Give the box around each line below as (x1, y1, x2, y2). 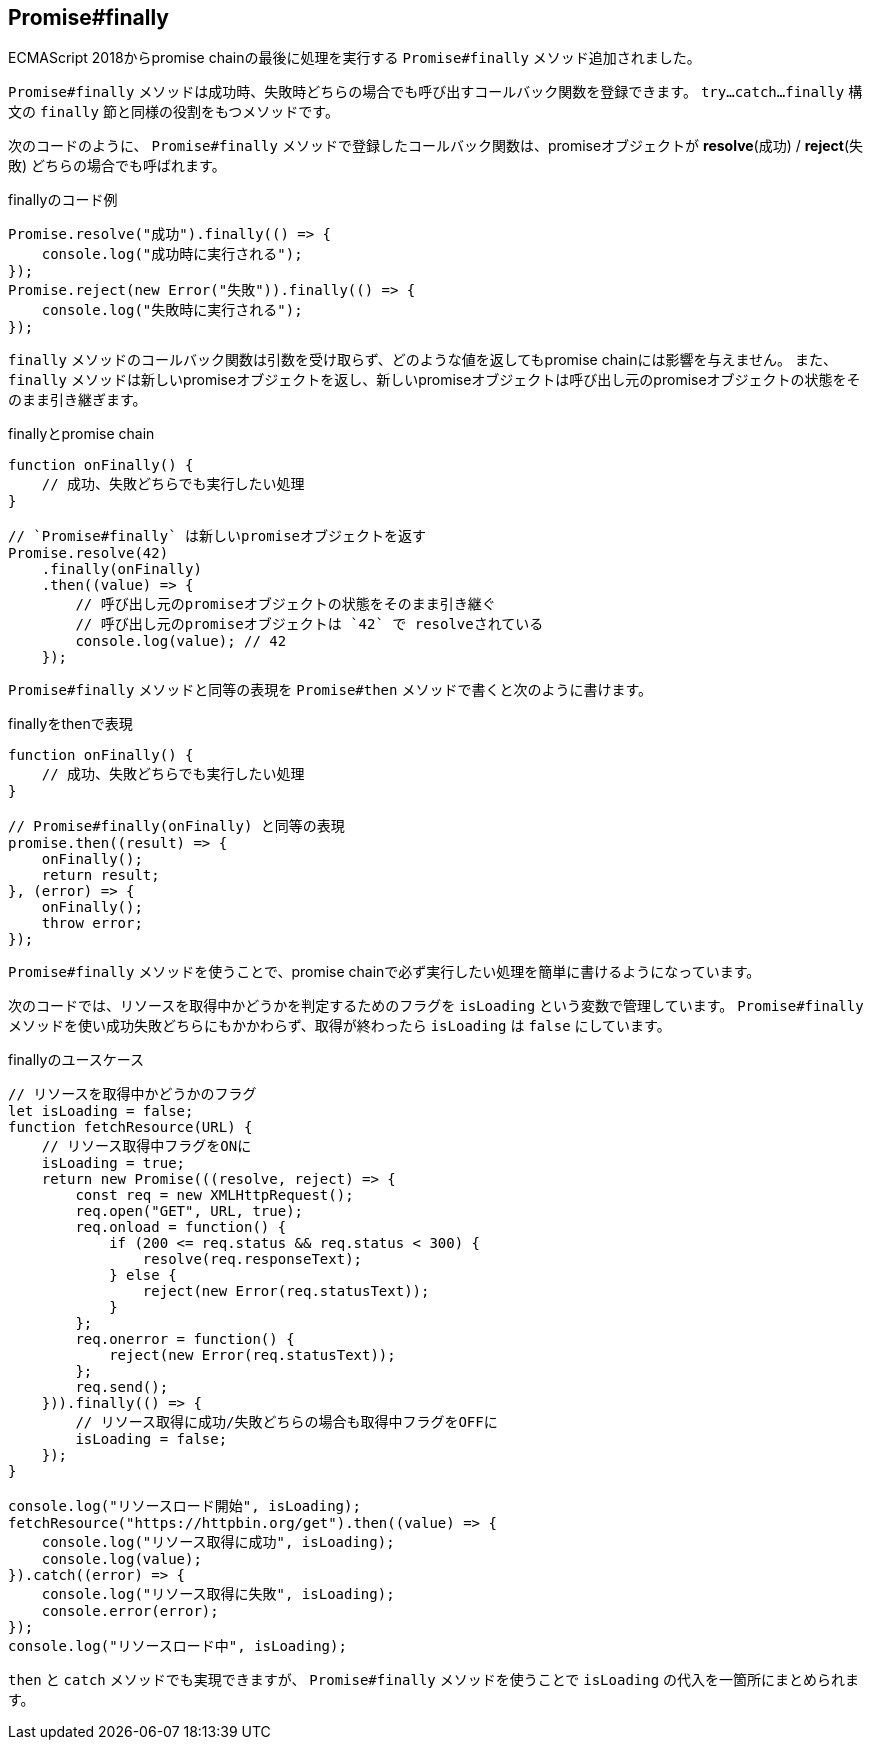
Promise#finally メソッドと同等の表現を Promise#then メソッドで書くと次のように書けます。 (8, 681, 653, 699)
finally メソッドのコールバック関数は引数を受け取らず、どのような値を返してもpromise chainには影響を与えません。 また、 (8, 351, 838, 369)
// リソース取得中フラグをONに (41, 1138, 252, 1155)
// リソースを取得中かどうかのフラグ (8, 1086, 257, 1103)
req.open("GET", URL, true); (75, 1203, 304, 1220)
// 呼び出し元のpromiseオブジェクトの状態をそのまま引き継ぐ (75, 596, 496, 613)
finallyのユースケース (8, 1051, 145, 1069)
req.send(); (75, 1379, 169, 1396)
